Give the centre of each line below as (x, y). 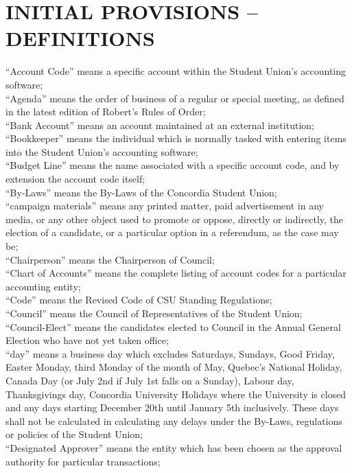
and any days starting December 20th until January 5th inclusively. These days (172, 407)
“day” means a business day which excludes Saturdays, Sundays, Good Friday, (170, 353)
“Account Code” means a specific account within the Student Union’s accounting (176, 71)
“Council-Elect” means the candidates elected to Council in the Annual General (173, 326)
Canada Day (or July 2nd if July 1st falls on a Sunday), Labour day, (150, 380)
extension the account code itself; (75, 179)
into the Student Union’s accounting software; (102, 151)
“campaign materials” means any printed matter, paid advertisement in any (165, 206)
